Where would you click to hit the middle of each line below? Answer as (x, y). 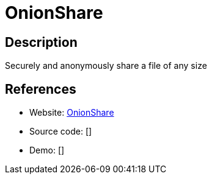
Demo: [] (47, 150)
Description (41, 42)
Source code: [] (61, 132)
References (41, 89)
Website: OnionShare (72, 113)
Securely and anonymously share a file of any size (106, 66)
